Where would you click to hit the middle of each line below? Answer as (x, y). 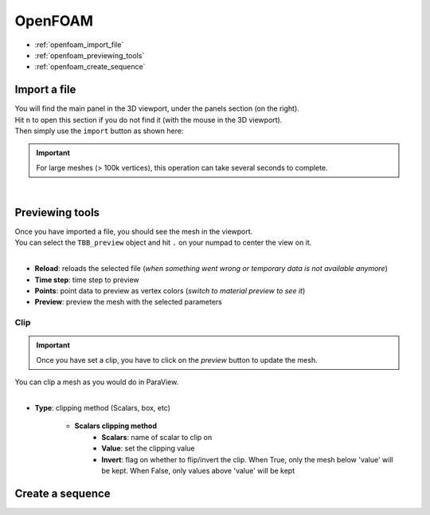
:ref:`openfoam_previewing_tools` (90, 55)
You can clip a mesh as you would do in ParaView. (97, 382)
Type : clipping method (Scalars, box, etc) (103, 407)
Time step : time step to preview (87, 280)
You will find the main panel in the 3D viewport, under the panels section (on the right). (157, 108)
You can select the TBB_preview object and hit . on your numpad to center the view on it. (163, 242)
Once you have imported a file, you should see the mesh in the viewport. (134, 232)
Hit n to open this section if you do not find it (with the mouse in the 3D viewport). (149, 120)
